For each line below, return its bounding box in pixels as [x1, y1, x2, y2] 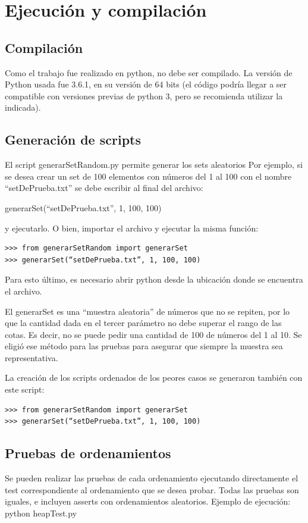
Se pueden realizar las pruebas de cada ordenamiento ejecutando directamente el [5, 472, 298, 484]
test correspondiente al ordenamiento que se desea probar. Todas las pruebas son [5, 483, 299, 496]
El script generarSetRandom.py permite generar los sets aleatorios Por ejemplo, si [5, 158, 303, 171]
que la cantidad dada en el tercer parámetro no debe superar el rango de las [5, 317, 282, 329]
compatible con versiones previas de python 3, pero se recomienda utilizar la [5, 89, 283, 102]
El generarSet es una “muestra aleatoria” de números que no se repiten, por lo [5, 305, 290, 317]
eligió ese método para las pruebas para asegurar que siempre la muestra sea [5, 340, 283, 352]
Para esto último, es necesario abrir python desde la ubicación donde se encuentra [5, 273, 303, 286]
